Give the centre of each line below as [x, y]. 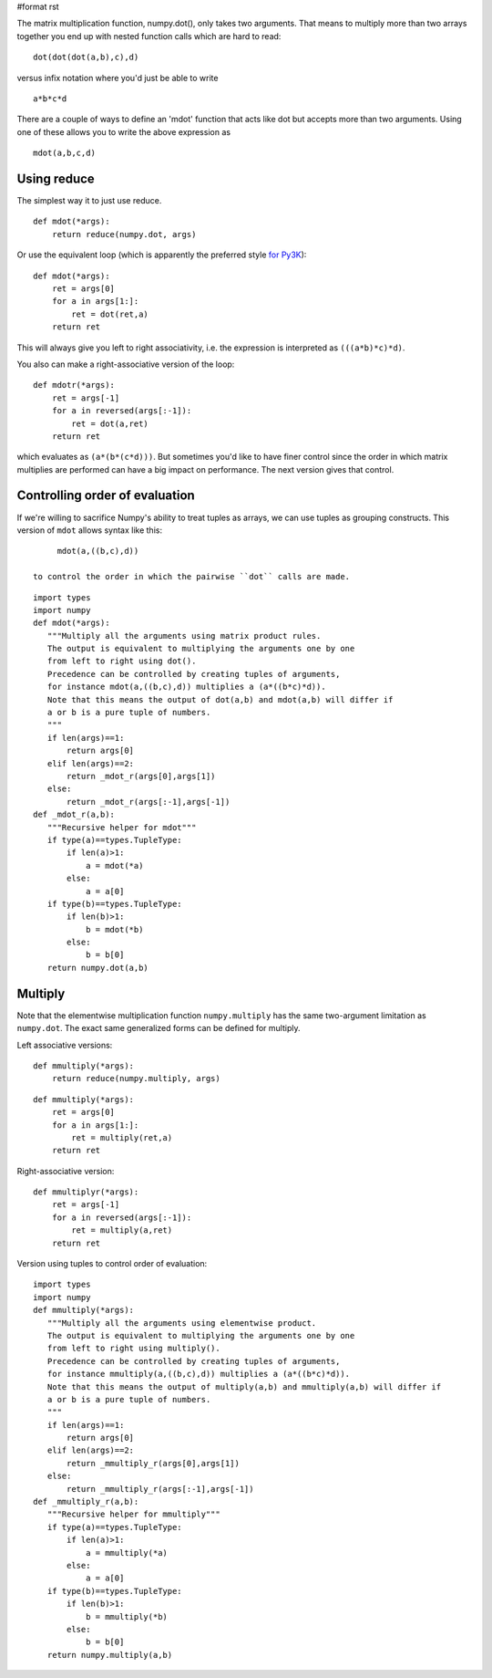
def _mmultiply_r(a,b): [86, 1502]
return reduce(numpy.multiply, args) [136, 1079]
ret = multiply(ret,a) [122, 1137]
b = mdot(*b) [114, 929]
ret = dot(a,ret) [110, 423]
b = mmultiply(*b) [127, 1616]
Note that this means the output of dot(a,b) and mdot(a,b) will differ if [220, 699]
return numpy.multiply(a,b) [110, 1655]
